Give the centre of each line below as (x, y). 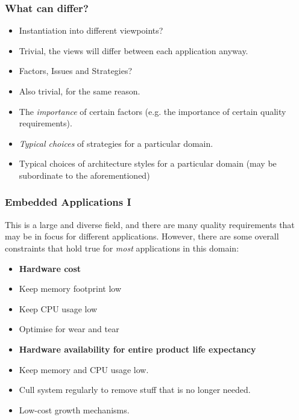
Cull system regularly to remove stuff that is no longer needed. (135, 390)
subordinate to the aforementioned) (84, 175)
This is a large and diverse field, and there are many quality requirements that (150, 224)
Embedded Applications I (68, 202)
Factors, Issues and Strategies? (76, 71)
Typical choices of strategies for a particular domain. (116, 143)
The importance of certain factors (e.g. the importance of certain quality (153, 111)
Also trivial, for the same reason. (80, 91)
